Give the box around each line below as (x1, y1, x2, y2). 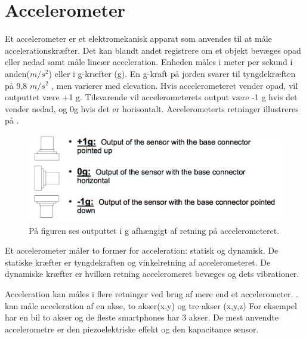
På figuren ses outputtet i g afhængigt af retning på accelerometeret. (29, 224, 280, 236)
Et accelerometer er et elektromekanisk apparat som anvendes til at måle (5, 32, 272, 45)
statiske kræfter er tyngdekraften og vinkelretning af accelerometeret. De (5, 255, 271, 268)
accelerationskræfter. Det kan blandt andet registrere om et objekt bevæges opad (5, 44, 301, 56)
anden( (5, 67, 30, 79)
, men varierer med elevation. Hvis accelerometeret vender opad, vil (51, 79, 298, 91)
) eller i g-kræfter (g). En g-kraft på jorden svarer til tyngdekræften (48, 67, 296, 79)
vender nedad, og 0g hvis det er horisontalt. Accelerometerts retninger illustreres (5, 102, 299, 115)
